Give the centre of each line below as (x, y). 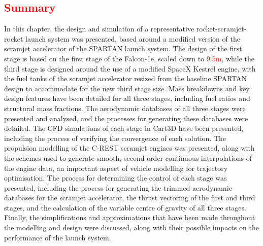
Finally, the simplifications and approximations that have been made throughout (130, 217)
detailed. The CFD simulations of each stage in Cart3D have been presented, (124, 128)
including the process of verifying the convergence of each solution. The (115, 138)
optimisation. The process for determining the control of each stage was (116, 178)
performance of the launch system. (58, 237)
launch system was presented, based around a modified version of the (133, 38)
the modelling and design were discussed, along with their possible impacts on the (131, 227)
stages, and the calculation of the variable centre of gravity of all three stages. (125, 207)
